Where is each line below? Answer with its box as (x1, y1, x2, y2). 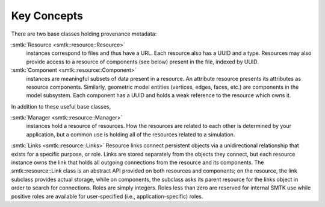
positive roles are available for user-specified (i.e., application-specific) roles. (11, 193, 203, 200)
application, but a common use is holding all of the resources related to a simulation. (26, 130, 235, 138)
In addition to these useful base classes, (11, 103, 111, 110)
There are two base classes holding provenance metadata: (11, 30, 157, 37)
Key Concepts (11, 9, 84, 22)
